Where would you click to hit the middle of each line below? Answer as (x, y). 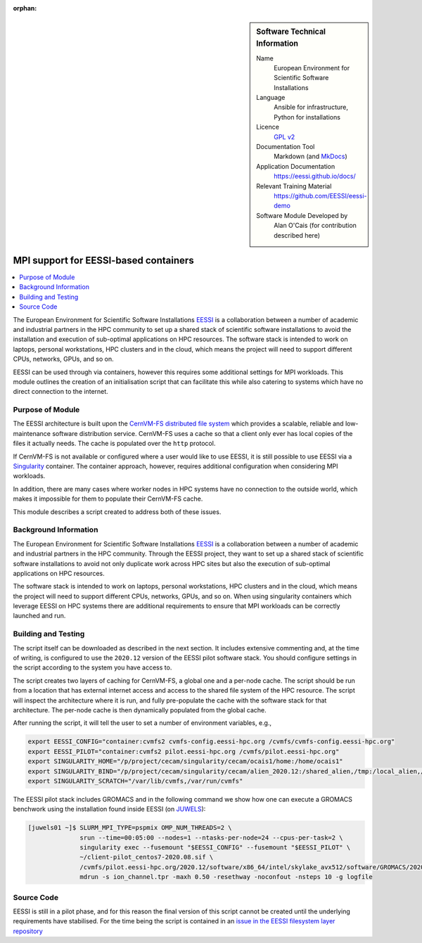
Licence (268, 127)
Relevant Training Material (294, 186)
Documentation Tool (286, 147)
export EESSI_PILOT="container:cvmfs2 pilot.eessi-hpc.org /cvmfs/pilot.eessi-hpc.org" (184, 751)
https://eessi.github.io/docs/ (315, 177)
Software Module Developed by (302, 215)
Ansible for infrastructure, (311, 107)
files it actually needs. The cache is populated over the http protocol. (114, 444)
